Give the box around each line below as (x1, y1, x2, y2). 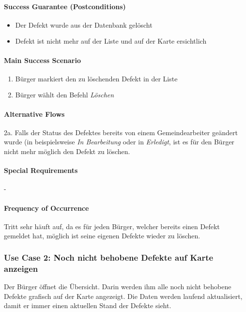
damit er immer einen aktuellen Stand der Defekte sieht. (4, 300, 171, 311)
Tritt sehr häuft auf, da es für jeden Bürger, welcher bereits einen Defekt (4, 221, 220, 231)
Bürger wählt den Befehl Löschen (15, 90, 114, 100)
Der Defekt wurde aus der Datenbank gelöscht (15, 19, 153, 30)
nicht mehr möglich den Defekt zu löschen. (4, 146, 130, 156)
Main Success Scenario (4, 55, 81, 65)
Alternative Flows (4, 109, 65, 119)
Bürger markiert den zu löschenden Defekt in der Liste (15, 73, 178, 83)
